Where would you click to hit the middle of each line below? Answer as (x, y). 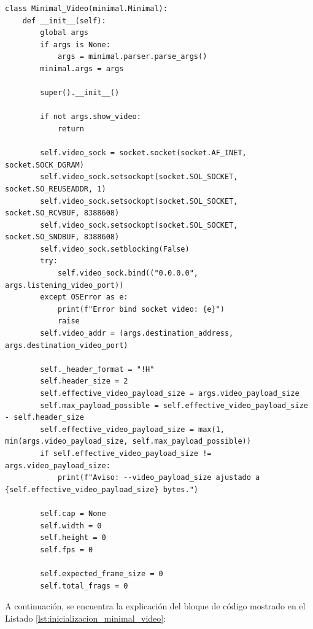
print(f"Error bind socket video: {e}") (141, 309)
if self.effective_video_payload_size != (126, 453)
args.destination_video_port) (67, 345)
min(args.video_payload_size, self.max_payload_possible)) (128, 442)
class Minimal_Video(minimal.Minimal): (86, 9)
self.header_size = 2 (84, 381)
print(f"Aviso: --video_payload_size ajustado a (159, 478)
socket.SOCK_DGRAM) (44, 165)
